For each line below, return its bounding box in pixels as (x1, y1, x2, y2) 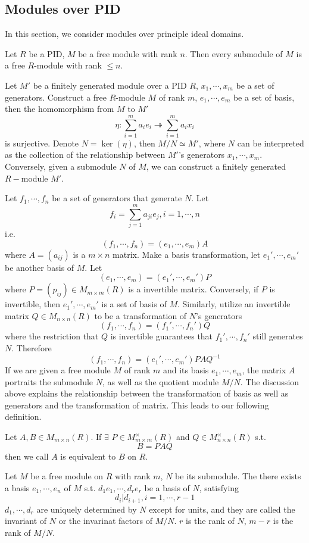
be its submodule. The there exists (175, 470, 301, 482)
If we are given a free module (5, 364, 111, 376)
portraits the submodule (5, 375, 93, 388)
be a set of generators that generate (52, 192, 182, 204)
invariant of (5, 514, 47, 527)
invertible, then (5, 298, 61, 310)
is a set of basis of (101, 298, 167, 310)
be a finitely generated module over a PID (33, 79, 187, 91)
